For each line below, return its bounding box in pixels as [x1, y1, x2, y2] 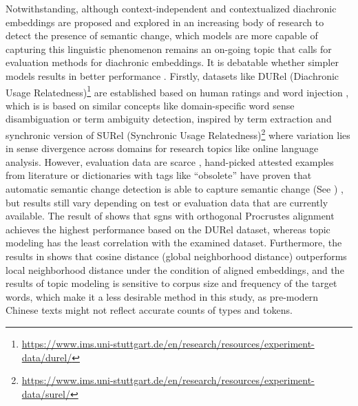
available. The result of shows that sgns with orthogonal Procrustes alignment [6, 209, 335, 223]
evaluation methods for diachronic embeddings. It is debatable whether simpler [6, 55, 339, 70]
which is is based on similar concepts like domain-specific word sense [6, 98, 295, 112]
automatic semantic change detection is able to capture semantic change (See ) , [6, 182, 344, 196]
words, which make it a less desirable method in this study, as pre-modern [6, 289, 319, 303]
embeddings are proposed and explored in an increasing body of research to [6, 14, 324, 29]
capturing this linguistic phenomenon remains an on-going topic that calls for [6, 41, 332, 56]
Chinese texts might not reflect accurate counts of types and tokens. [6, 303, 293, 317]
